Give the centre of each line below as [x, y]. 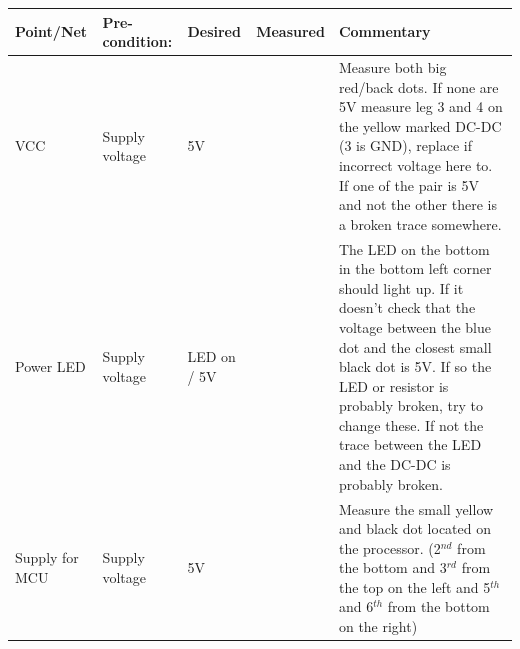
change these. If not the [411, 424]
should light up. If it [401, 287]
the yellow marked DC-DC [420, 125]
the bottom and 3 [392, 567]
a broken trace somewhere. [420, 223]
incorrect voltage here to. [415, 164]
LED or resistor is [393, 385]
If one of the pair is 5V [409, 184]
